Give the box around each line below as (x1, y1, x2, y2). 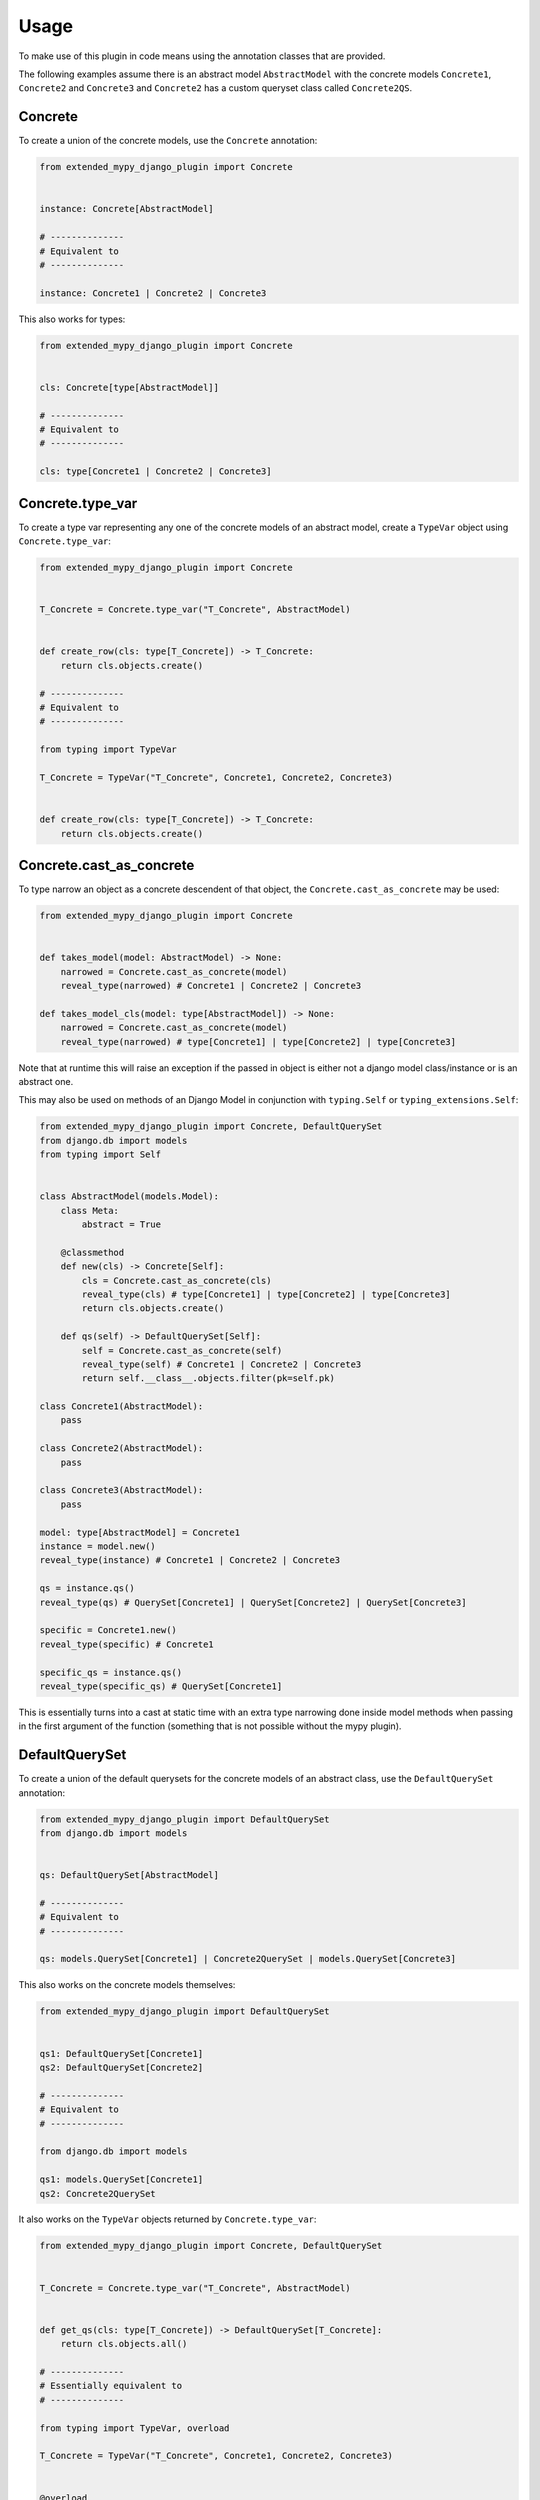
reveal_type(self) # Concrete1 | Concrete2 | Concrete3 (81, 1358, 362, 1370)
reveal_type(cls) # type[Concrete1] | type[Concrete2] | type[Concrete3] (81, 1288, 452, 1300)
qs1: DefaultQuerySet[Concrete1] (39, 2048, 204, 2059)
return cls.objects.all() (60, 2338, 188, 2350)
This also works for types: (18, 313, 126, 325)
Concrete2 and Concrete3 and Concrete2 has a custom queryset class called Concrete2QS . (18, 82, 413, 94)
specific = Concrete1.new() (39, 1625, 177, 1636)
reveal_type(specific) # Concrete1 (39, 1638, 214, 1650)
